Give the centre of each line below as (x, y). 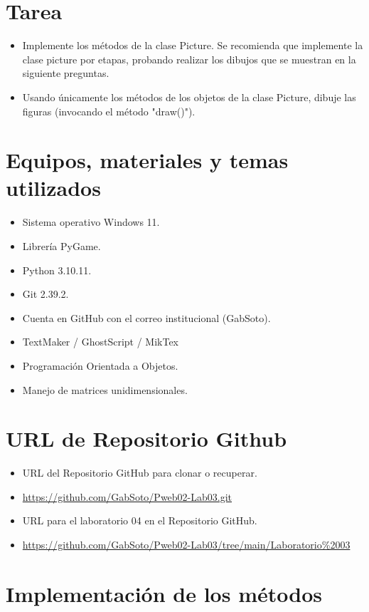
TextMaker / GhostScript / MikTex (101, 342)
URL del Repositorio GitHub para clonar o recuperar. (140, 473)
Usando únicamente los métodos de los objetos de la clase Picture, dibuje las (189, 97)
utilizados (53, 188)
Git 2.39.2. (46, 294)
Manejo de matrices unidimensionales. (105, 389)
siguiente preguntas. (66, 73)
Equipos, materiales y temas (147, 160)
